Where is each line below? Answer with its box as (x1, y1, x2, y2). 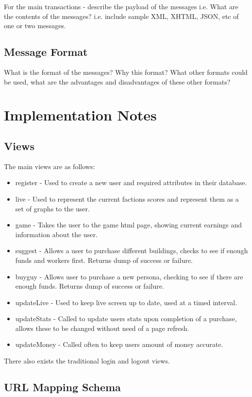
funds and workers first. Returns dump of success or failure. (15, 255, 193, 265)
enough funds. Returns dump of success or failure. (15, 281, 164, 291)
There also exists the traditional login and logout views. (4, 356, 170, 366)
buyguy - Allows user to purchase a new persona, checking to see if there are (15, 271, 243, 281)
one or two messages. (4, 20, 66, 31)
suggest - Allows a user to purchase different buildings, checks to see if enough (15, 245, 248, 256)
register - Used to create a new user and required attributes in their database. (15, 177, 247, 188)
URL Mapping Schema (4, 380, 121, 395)
